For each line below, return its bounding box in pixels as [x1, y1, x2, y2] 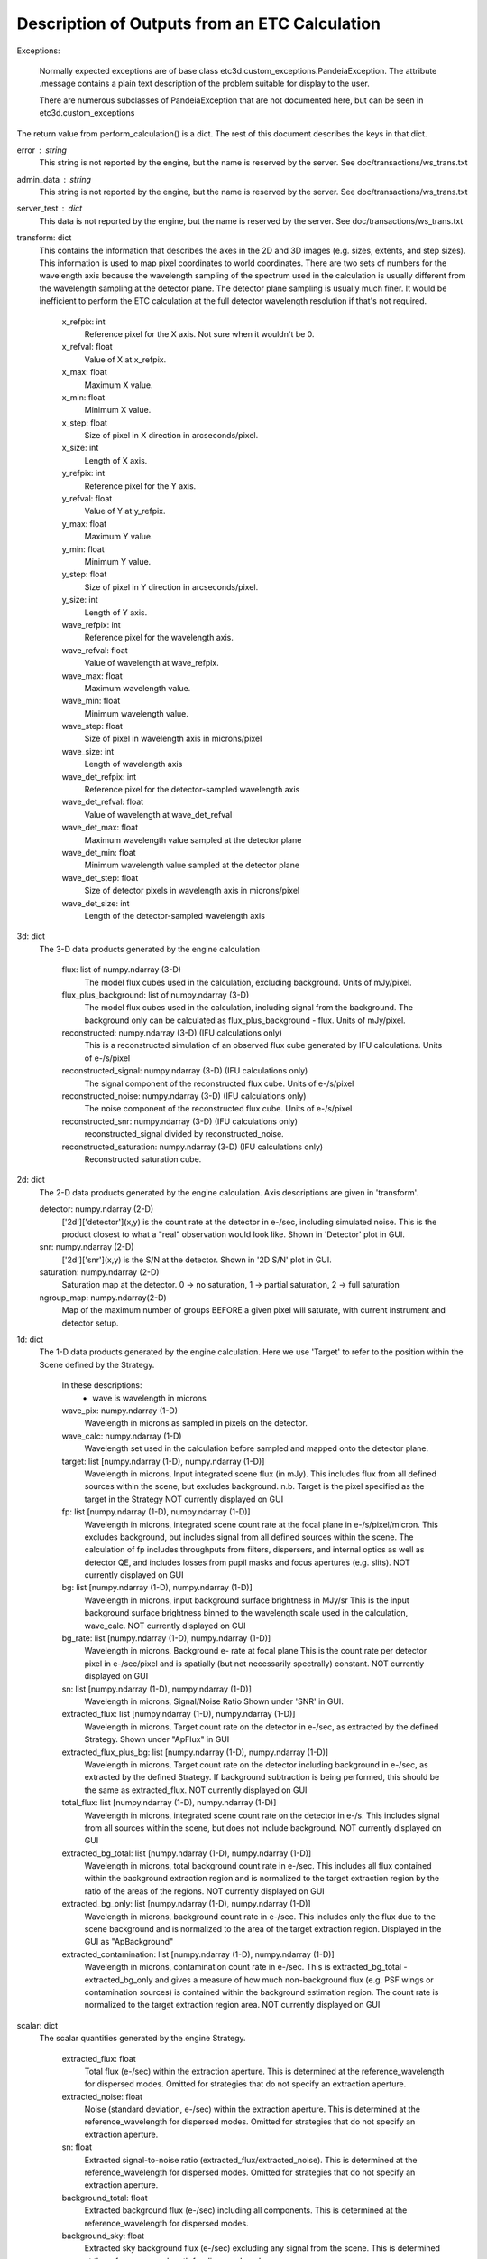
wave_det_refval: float [61, 796, 144, 808]
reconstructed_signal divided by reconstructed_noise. [84, 1129, 284, 1139]
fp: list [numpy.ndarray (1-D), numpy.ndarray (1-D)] [61, 1506, 252, 1517]
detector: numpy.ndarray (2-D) [39, 1204, 154, 1214]
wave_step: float [61, 721, 124, 732]
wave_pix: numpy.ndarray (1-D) [61, 1405, 179, 1416]
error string [16, 145, 68, 155]
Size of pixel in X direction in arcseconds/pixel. [84, 430, 259, 441]
